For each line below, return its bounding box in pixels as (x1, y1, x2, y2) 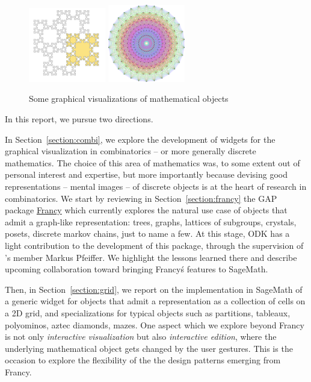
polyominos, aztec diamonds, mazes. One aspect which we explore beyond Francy (5, 318, 304, 331)
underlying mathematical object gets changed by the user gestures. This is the (5, 342, 293, 354)
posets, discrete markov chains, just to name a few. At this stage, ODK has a (5, 227, 290, 240)
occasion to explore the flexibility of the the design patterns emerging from (5, 354, 281, 366)
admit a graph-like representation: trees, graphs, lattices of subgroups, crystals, (5, 215, 297, 228)
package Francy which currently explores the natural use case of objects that (5, 204, 288, 216)
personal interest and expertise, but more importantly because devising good (5, 168, 288, 181)
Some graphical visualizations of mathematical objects (29, 92, 229, 105)
